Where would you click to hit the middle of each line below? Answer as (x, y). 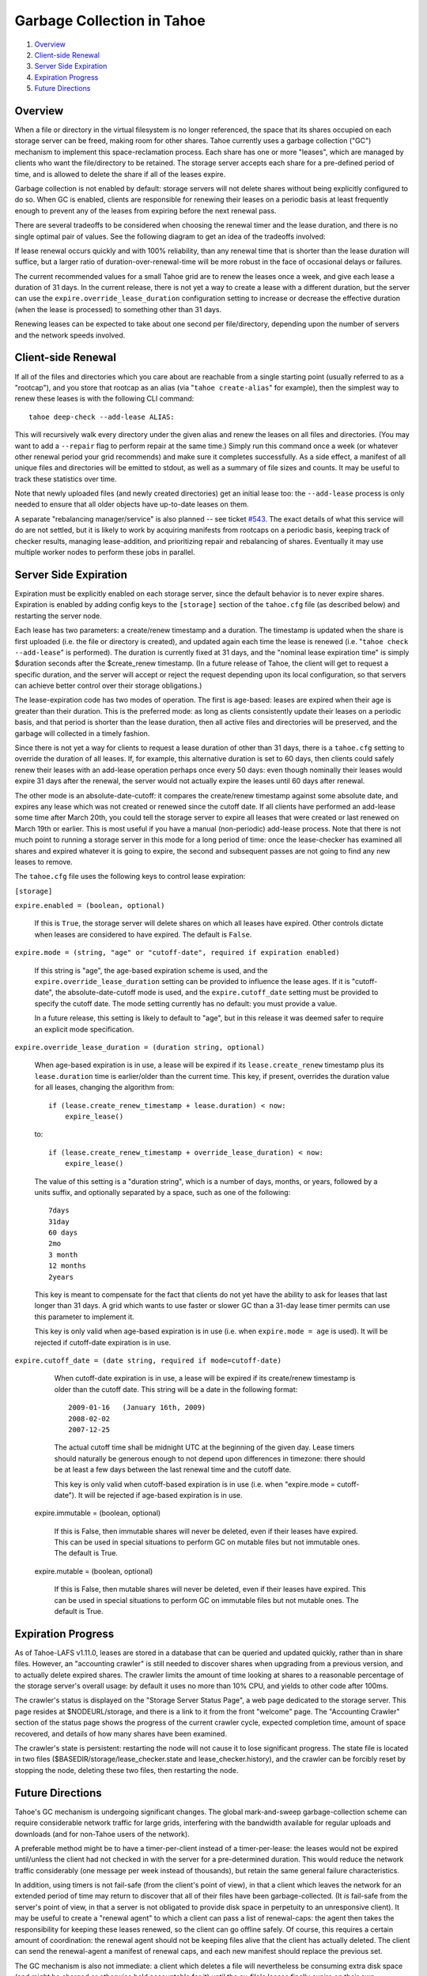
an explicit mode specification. (84, 1029)
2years (61, 1277)
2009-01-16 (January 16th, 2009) (137, 1408)
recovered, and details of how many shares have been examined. (121, 1733)
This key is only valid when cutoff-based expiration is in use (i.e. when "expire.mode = (195, 1484)
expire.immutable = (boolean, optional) (98, 1513)
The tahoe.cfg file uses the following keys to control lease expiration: (130, 877)
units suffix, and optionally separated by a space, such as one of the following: (162, 1192)
